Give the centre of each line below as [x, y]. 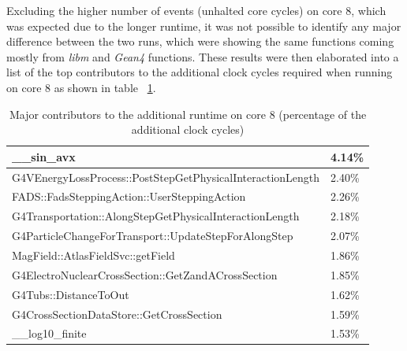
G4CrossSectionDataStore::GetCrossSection [117, 314]
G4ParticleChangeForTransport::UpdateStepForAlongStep [153, 236]
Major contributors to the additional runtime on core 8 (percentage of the [188, 114]
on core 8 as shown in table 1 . [81, 87]
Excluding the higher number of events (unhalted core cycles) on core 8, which [196, 10]
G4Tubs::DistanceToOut [71, 294]
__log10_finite [49, 333]
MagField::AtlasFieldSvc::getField [93, 255]
